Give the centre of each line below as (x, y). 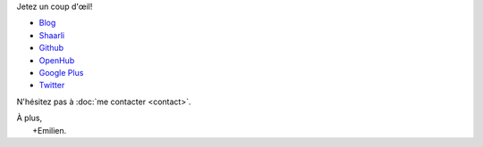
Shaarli (52, 35)
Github (51, 48)
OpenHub (57, 60)
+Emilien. (50, 130)
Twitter (52, 86)
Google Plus (61, 72)
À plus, (30, 118)
